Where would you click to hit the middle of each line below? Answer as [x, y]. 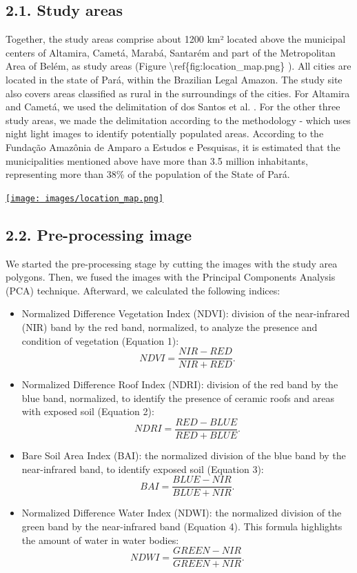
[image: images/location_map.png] [85, 198]
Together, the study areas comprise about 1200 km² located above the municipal [176, 39]
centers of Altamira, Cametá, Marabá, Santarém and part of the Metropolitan [171, 52]
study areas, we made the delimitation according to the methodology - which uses [178, 120]
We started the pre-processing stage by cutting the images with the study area [172, 263]
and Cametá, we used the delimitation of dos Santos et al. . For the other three [173, 107]
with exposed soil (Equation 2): [88, 411]
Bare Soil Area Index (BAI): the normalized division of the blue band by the [184, 455]
